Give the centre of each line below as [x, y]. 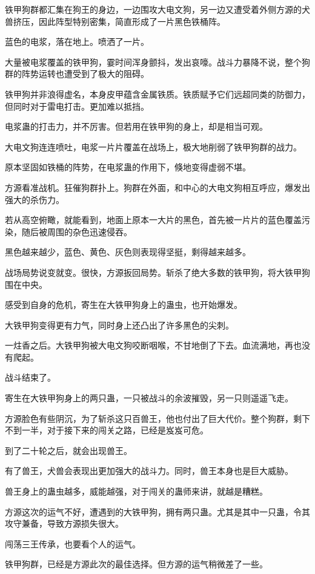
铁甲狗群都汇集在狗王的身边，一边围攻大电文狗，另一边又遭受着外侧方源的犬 [157, 9]
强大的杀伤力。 [35, 199]
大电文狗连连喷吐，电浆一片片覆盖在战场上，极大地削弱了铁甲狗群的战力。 [153, 146]
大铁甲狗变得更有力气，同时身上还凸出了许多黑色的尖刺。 [119, 325]
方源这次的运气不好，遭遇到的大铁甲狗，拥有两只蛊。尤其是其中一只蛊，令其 [157, 511]
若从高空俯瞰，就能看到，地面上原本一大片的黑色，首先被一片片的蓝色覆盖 [153, 220]
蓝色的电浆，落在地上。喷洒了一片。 [77, 42]
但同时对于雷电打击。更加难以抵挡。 [77, 106]
